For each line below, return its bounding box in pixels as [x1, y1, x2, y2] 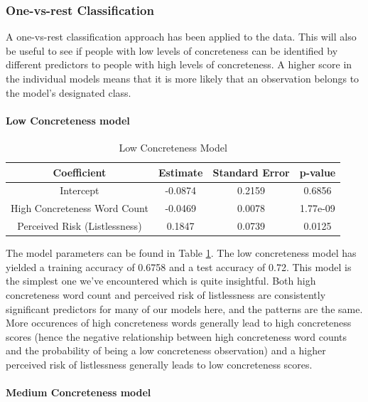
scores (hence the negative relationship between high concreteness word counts [6, 329, 347, 344]
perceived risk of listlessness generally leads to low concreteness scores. [6, 356, 313, 371]
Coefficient [53, 164, 107, 179]
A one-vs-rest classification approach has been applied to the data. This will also [6, 29, 357, 44]
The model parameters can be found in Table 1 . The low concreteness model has [6, 245, 357, 260]
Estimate [158, 164, 203, 179]
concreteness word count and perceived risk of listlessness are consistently [6, 287, 326, 302]
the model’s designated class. [6, 85, 131, 100]
